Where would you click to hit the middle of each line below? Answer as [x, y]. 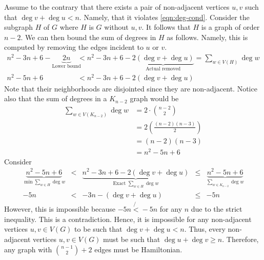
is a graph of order [230, 27]
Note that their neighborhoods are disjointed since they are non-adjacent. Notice [131, 88]
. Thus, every [205, 229]
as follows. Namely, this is [207, 37]
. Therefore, [240, 239]
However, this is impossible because [60, 209]
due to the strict [217, 209]
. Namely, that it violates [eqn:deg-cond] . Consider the [164, 17]
